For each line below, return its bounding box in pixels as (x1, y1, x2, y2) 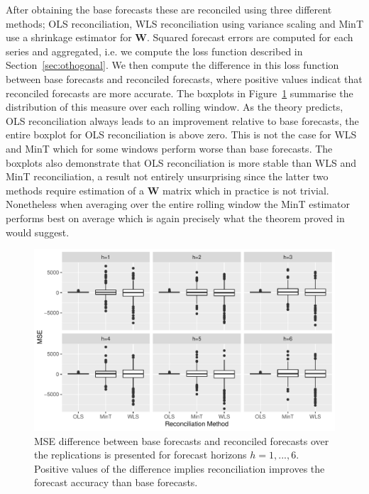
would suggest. (6, 224, 70, 239)
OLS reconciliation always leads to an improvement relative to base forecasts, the (6, 113, 359, 128)
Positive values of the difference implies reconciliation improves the (34, 461, 325, 476)
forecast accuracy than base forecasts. (34, 475, 198, 490)
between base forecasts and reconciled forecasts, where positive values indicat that (6, 71, 363, 86)
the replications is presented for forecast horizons (34, 447, 247, 462)
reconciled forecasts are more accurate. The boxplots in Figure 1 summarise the (6, 85, 353, 100)
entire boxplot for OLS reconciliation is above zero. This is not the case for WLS (6, 127, 357, 142)
